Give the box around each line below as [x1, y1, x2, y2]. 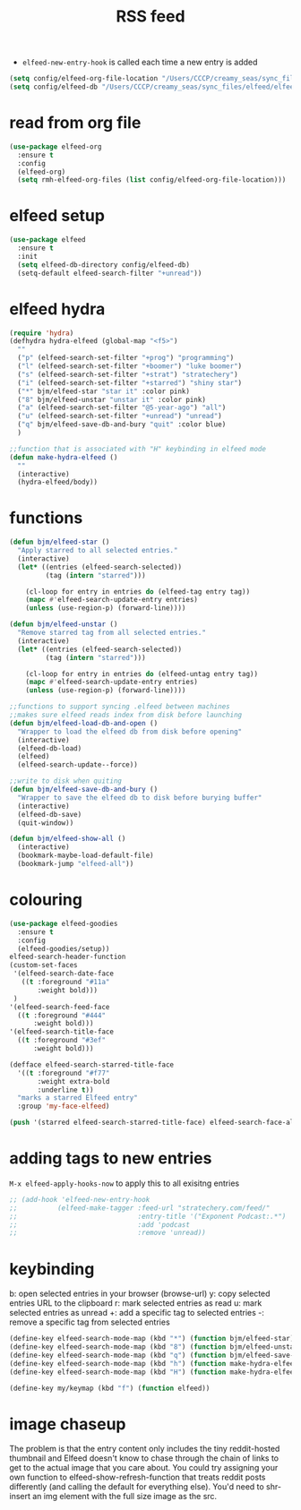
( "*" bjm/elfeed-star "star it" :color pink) [17, 387, 191, 396]
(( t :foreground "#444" [17, 1010, 106, 1020]
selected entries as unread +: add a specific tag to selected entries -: [9, 1308, 264, 1318]
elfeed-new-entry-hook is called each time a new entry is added [21, 56, 258, 68]
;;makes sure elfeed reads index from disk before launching [9, 710, 243, 720]
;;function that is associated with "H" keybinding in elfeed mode [9, 444, 267, 453]
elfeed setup [9, 206, 106, 226]
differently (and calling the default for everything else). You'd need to [9, 1481, 264, 1492]
